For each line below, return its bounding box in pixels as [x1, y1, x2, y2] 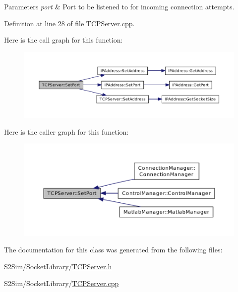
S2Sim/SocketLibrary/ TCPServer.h [4, 261, 112, 272]
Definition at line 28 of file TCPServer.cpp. [4, 18, 135, 28]
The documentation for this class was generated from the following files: [4, 244, 223, 255]
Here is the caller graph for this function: [4, 126, 129, 137]
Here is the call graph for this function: [4, 35, 123, 45]
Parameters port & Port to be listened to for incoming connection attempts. [4, 1, 235, 11]
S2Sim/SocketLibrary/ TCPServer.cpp [4, 278, 119, 288]
